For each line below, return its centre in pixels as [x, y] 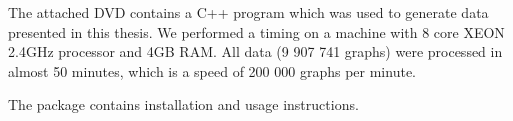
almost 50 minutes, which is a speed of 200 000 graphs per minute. [212, 70]
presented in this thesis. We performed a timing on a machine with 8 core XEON [256, 31]
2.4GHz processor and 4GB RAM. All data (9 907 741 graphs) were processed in [255, 51]
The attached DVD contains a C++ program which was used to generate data [248, 12]
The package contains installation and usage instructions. [183, 104]
